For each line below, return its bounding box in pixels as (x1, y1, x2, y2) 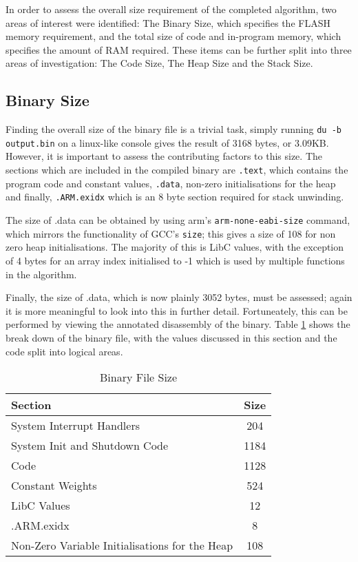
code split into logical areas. (6, 344, 123, 358)
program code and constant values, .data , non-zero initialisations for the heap (6, 176, 336, 190)
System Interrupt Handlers (11, 417, 140, 434)
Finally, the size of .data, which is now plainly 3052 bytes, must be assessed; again (6, 290, 352, 304)
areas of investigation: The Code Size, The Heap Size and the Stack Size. (6, 56, 313, 70)
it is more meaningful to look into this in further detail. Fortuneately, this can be (6, 303, 348, 318)
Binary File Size (100, 369, 178, 386)
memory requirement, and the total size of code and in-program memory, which (6, 29, 341, 43)
